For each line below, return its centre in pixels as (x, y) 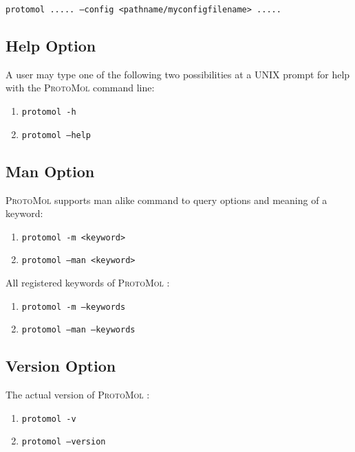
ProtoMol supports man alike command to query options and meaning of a (166, 200)
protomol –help (56, 135)
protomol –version (64, 442)
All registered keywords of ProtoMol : (88, 283)
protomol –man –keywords (78, 330)
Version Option (61, 366)
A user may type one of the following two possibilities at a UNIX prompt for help (178, 74)
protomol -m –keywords (74, 307)
